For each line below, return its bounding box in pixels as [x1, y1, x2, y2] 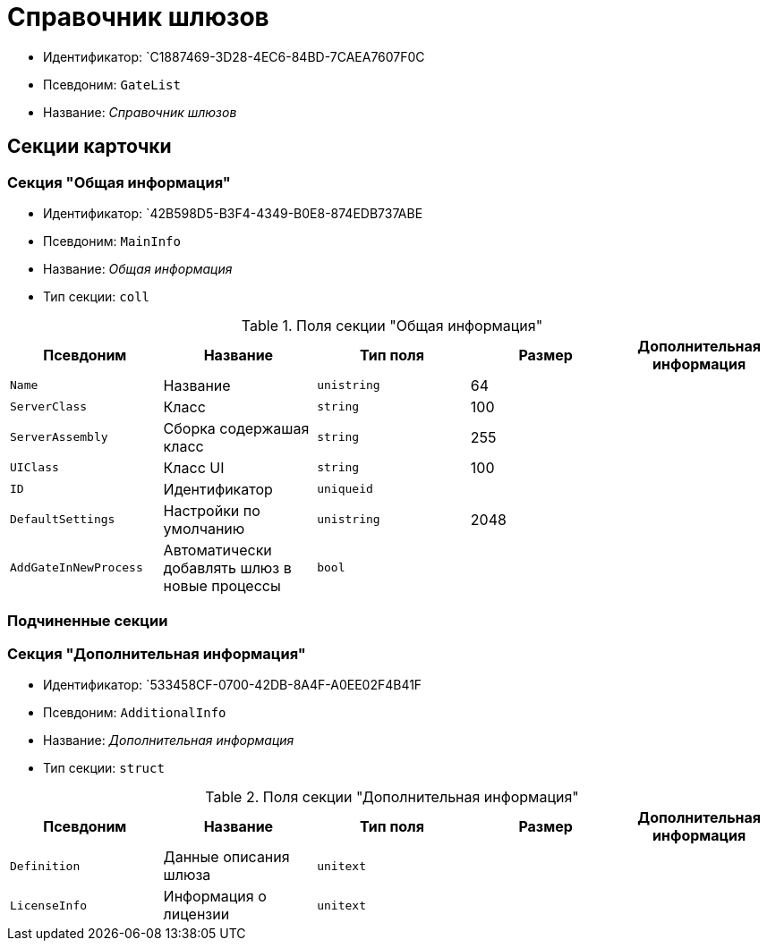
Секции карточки [7, 135, 172, 158]
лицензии [163, 905, 230, 924]
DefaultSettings [10, 512, 115, 527]
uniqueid [317, 482, 373, 496]
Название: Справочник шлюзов [43, 104, 237, 120]
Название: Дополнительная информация [43, 732, 294, 749]
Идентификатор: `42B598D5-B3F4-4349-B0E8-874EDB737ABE [43, 205, 423, 221]
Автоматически [163, 540, 272, 559]
